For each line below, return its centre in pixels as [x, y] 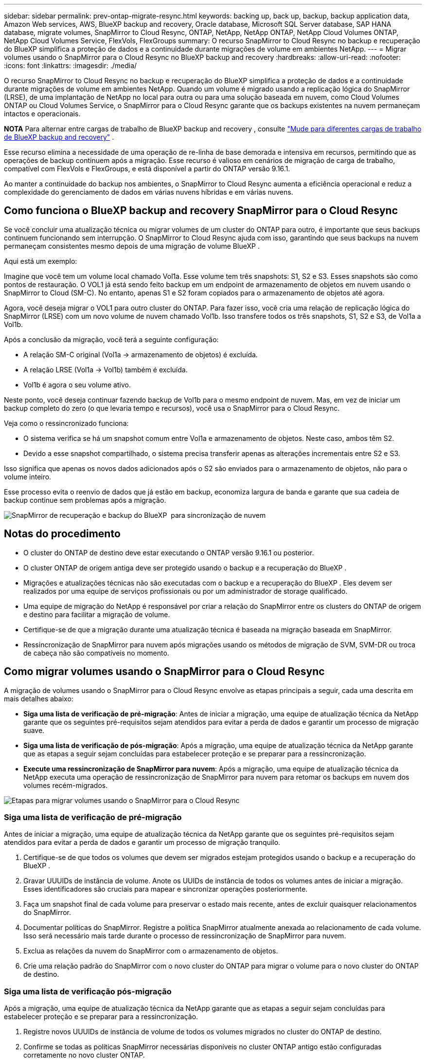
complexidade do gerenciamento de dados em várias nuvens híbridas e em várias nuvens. [149, 192]
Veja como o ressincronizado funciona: [66, 423]
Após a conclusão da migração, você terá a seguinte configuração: [111, 339]
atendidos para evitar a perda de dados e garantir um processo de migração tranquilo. [142, 842]
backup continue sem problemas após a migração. [85, 500]
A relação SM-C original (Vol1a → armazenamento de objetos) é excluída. [141, 354]
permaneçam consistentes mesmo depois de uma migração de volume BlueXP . [132, 246]
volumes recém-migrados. [66, 785]
